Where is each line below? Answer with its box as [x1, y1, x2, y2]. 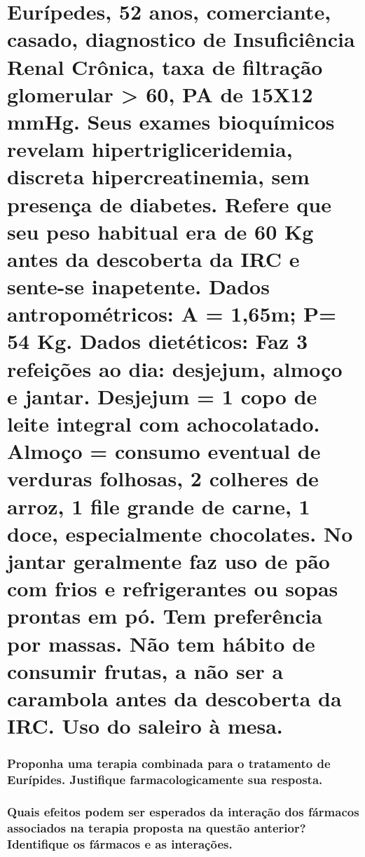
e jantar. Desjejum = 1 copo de [7, 381, 317, 410]
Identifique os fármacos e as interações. [7, 835, 233, 852]
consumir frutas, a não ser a [7, 656, 284, 685]
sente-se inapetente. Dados [7, 272, 270, 301]
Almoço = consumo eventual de [7, 437, 321, 465]
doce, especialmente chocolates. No [7, 519, 353, 547]
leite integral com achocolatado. [7, 409, 320, 437]
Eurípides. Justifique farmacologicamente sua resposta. [7, 771, 323, 788]
